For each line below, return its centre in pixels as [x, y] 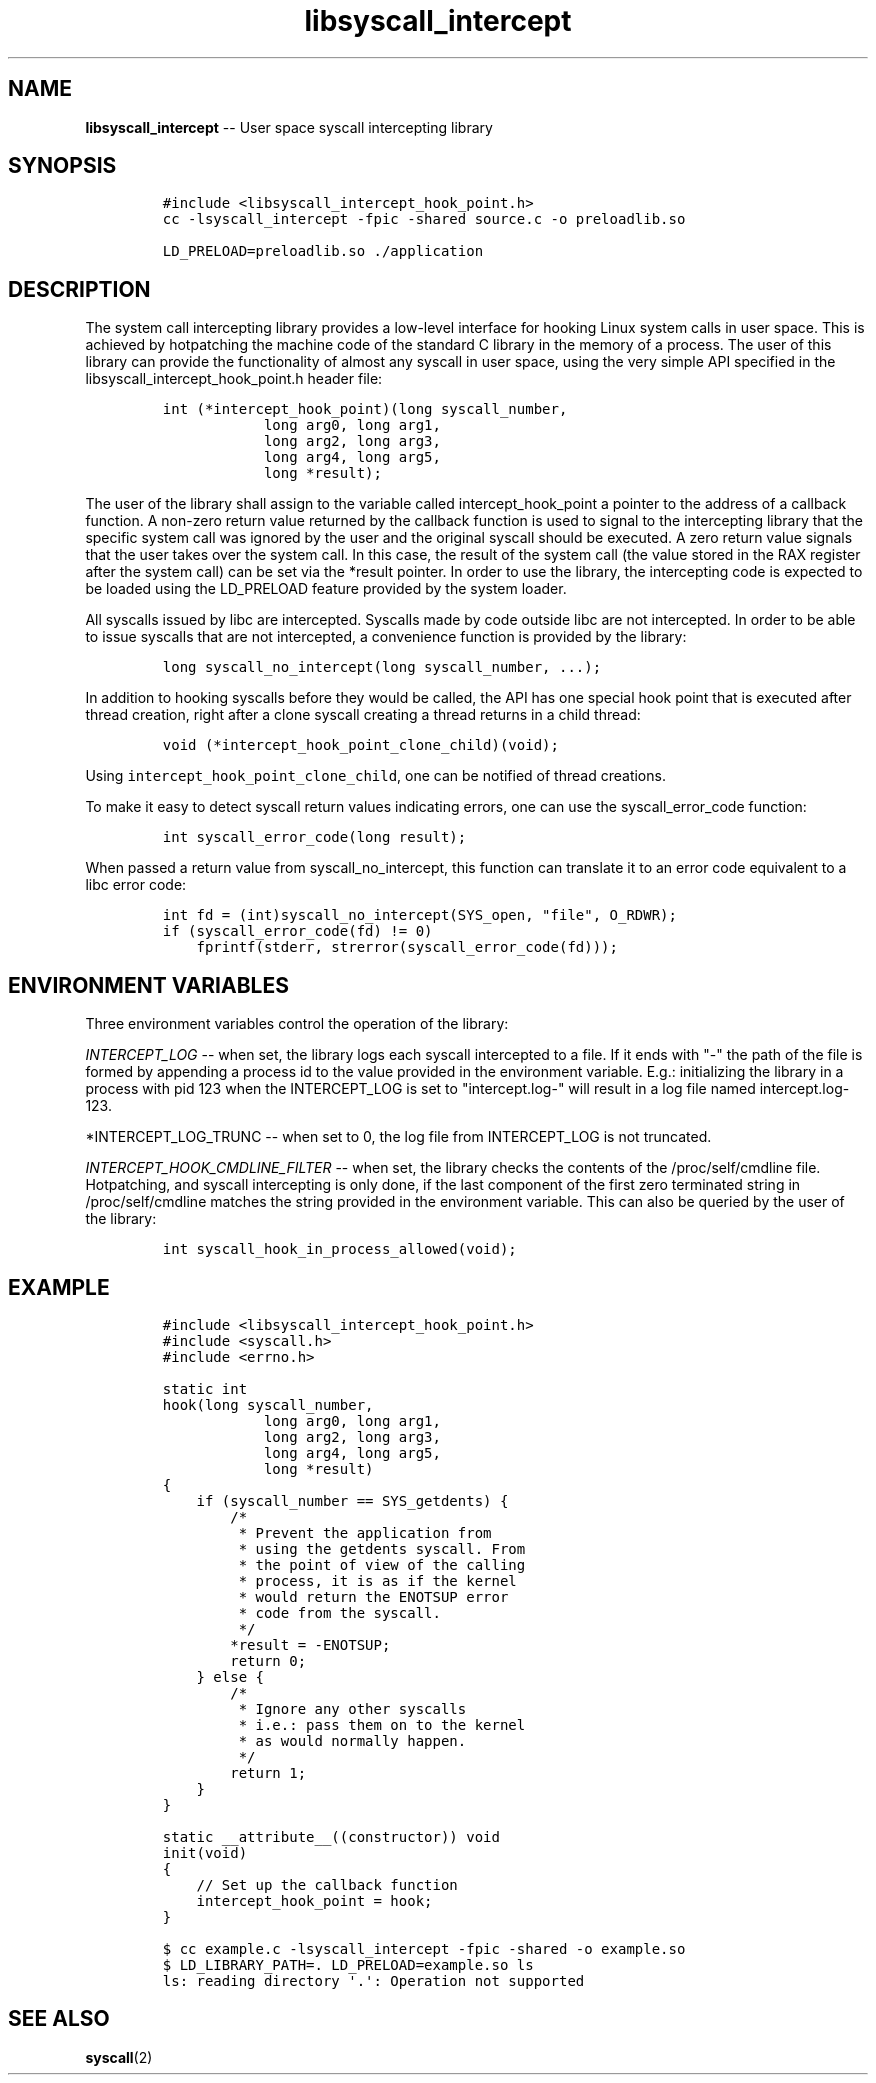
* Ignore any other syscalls [352, 1708]
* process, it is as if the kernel [377, 1580]
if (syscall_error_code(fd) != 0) [297, 931]
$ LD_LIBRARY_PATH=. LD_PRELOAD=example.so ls [348, 1964]
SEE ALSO [59, 2019]
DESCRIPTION [79, 289]
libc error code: [136, 885]
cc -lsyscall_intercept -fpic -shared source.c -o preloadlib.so [424, 219]
